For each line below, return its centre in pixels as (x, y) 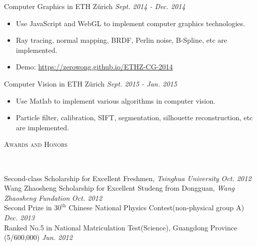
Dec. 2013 (19, 217)
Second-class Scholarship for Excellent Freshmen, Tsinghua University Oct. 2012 (128, 178)
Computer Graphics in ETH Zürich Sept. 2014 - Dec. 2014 (95, 6)
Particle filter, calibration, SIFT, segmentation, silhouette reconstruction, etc (134, 117)
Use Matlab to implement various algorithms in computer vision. (116, 100)
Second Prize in (28, 208)
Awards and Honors (36, 144)
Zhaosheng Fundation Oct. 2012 (53, 197)
